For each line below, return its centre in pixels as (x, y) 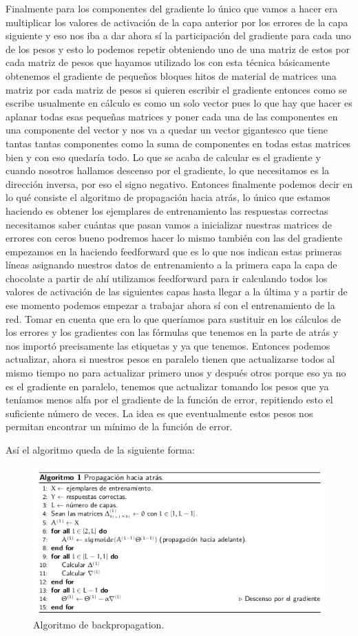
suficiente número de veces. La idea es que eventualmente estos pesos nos (159, 413)
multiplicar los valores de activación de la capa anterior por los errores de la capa (177, 22)
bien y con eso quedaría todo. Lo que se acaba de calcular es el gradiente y (163, 157)
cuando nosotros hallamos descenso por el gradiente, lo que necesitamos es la (168, 170)
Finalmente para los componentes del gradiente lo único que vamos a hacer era (172, 8)
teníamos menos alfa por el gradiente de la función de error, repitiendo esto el (169, 400)
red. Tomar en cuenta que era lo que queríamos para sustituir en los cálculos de (173, 318)
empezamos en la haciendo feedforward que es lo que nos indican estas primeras (174, 251)
